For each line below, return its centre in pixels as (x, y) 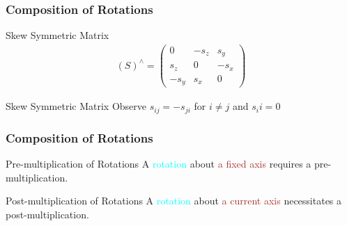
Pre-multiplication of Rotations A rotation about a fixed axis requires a (159, 164)
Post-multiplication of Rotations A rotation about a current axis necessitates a (174, 201)
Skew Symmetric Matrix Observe (76, 106)
